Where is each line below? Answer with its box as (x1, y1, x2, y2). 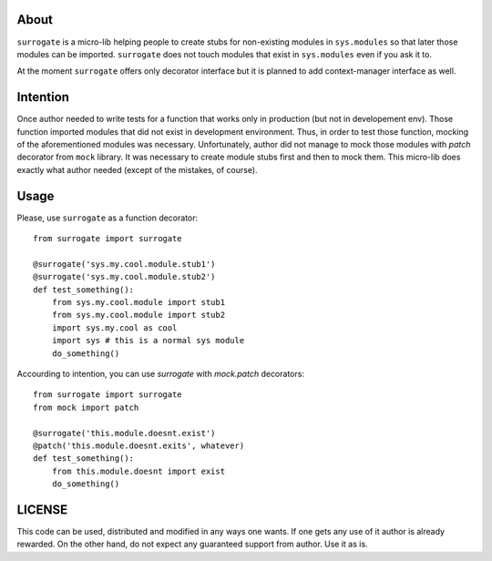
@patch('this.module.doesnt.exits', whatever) (33, 440, 245, 451)
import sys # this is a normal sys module (51, 335, 245, 346)
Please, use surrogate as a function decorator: (16, 212, 199, 223)
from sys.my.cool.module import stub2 (51, 310, 226, 321)
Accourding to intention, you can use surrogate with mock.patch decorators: (16, 368, 305, 379)
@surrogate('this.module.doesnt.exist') (33, 428, 216, 438)
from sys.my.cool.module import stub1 (51, 297, 226, 308)
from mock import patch (33, 402, 139, 413)
